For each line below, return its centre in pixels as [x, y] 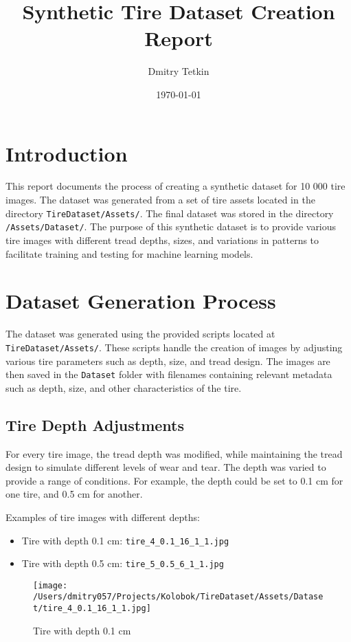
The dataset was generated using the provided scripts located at [140, 334]
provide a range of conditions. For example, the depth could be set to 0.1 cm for [174, 480]
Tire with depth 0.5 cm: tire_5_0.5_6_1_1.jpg [123, 563]
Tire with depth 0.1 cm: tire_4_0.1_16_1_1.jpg [125, 540]
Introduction [67, 153]
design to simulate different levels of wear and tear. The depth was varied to [166, 467]
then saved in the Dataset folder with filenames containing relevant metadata [169, 374]
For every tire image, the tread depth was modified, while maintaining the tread [174, 453]
